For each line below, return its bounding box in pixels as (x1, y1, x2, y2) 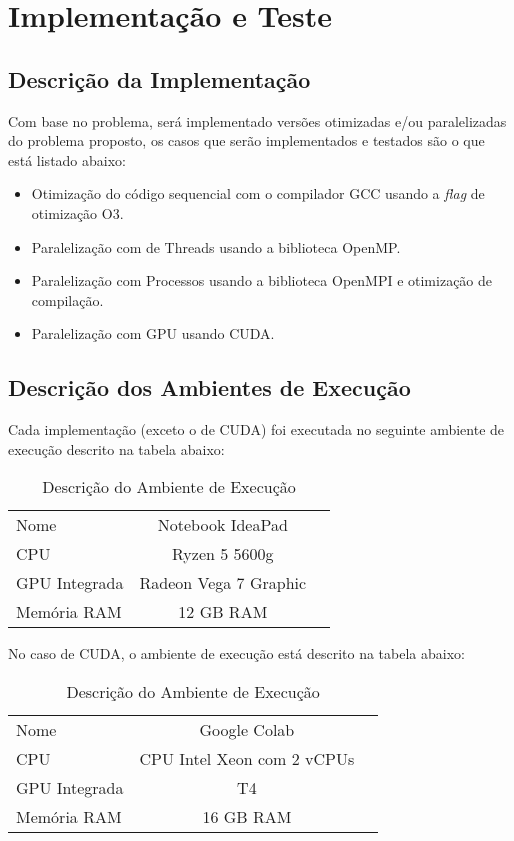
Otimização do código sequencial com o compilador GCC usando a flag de (31, 183, 485, 204)
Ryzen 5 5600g (172, 542, 274, 566)
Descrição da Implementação (8, 63, 311, 94)
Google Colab (199, 717, 295, 741)
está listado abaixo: (8, 149, 126, 170)
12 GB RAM (178, 600, 268, 624)
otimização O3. (31, 202, 124, 223)
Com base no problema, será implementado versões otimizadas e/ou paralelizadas (8, 110, 507, 131)
